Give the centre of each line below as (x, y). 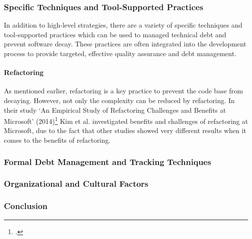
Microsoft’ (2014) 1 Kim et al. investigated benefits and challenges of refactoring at (126, 120)
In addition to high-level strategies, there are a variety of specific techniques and (123, 25)
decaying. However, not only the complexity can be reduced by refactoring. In (119, 100)
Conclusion (26, 206)
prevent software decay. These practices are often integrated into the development (125, 44)
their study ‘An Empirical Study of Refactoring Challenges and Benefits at (115, 110)
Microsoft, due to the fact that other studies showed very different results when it (125, 130)
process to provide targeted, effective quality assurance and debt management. (120, 53)
